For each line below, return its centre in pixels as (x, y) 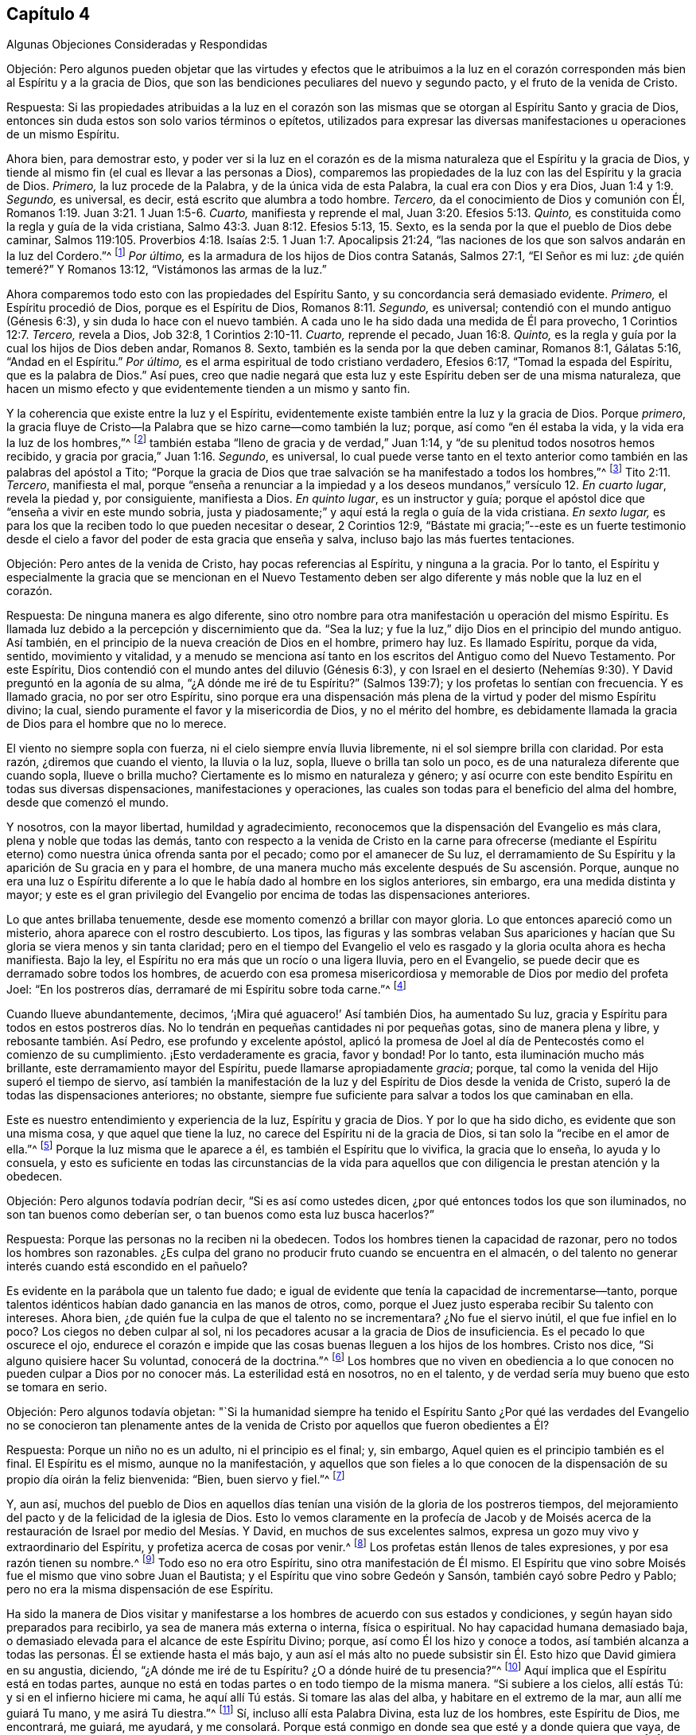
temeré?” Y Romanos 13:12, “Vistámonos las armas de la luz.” (167, 270)
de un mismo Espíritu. (63, 134)
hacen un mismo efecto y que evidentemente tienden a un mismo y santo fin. (208, 389)
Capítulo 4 (49, 14)
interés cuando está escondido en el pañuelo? (127, 1266)
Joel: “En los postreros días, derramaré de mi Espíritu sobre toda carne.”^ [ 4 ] (206, 988)
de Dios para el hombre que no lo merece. (117, 724)
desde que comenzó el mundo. (87, 803)
